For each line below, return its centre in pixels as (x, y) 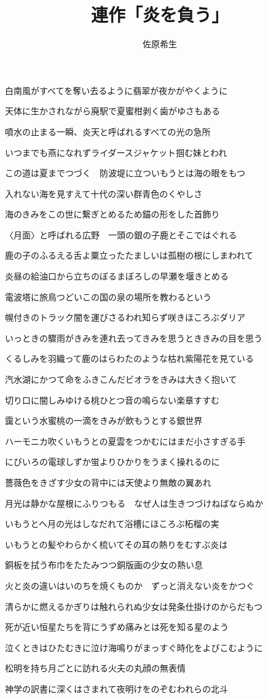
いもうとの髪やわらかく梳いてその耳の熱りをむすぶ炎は (116, 544)
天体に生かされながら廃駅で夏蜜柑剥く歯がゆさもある (112, 111)
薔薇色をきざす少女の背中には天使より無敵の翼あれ (108, 482)
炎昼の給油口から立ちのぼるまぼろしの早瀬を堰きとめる (117, 276)
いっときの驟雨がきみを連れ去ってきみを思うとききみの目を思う (134, 338)
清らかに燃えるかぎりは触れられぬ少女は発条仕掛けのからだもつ (134, 606)
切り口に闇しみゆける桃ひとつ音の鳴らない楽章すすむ (112, 400)
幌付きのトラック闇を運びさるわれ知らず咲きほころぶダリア (125, 317)
